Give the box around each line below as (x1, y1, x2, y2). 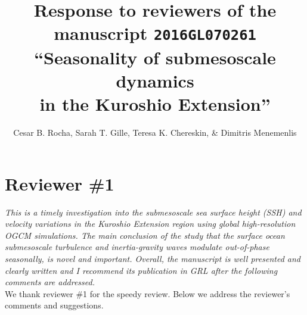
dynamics (116, 68, 194, 92)
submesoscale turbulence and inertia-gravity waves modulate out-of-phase (5, 241, 269, 253)
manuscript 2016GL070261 (54, 21, 256, 45)
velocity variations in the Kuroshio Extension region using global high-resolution (5, 217, 296, 230)
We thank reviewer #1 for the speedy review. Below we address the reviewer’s (5, 287, 290, 300)
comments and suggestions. (5, 299, 104, 311)
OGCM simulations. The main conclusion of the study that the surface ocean (5, 229, 285, 241)
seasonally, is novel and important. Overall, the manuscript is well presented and (5, 252, 300, 264)
